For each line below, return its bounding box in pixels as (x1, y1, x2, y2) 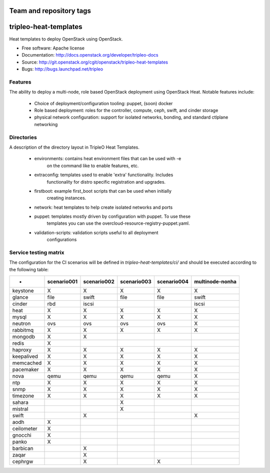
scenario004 (156, 278, 188, 285)
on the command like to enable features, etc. (46, 163, 139, 169)
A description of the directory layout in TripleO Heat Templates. (9, 144, 139, 150)
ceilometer (12, 425, 37, 432)
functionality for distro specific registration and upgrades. (46, 179, 166, 185)
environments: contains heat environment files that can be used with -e (34, 156, 181, 162)
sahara (12, 399, 28, 406)
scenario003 (120, 278, 152, 285)
